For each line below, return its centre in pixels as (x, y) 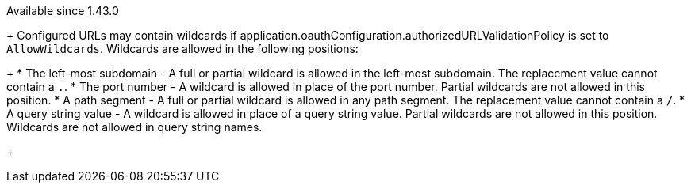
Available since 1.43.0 (63, 11)
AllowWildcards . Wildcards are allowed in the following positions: (182, 49)
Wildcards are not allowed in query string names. (134, 127)
